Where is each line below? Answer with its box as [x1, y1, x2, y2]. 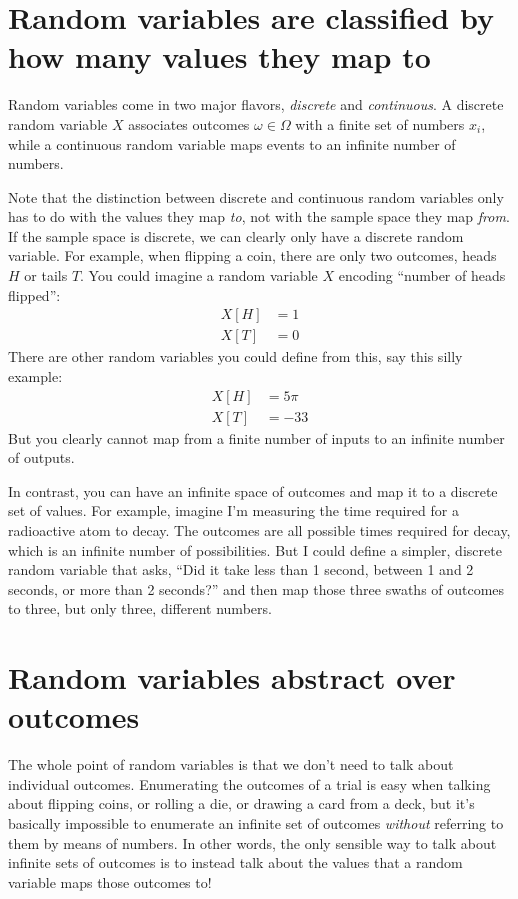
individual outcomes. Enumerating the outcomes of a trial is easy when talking [8, 773, 491, 794]
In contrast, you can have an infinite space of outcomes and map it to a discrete [8, 480, 498, 501]
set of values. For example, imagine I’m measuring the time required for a [8, 500, 459, 521]
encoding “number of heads [338, 265, 506, 286]
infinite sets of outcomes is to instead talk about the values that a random [8, 852, 463, 873]
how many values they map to [8, 36, 431, 77]
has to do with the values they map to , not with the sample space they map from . [8, 206, 510, 227]
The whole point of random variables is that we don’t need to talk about [8, 754, 454, 775]
